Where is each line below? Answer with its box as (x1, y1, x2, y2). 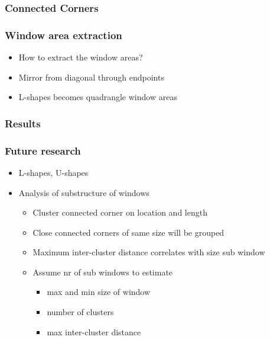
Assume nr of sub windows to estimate (32, 265, 173, 278)
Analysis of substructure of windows (18, 186, 149, 198)
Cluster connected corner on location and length (32, 206, 207, 219)
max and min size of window (47, 286, 151, 298)
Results (5, 116, 41, 130)
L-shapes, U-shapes (18, 166, 89, 178)
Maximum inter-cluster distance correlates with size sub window (32, 246, 265, 258)
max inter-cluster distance (47, 325, 141, 338)
